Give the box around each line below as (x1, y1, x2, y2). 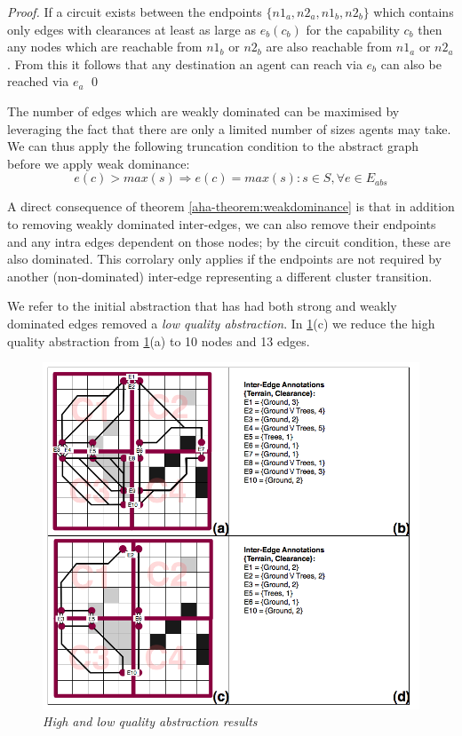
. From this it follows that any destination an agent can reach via (7, 54, 362, 73)
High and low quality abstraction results (43, 712, 258, 731)
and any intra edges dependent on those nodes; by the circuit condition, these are (7, 232, 450, 250)
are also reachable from (266, 37, 393, 56)
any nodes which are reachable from (7, 37, 203, 56)
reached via (7, 72, 69, 91)
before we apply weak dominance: (7, 154, 190, 172)
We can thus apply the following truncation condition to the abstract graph (7, 137, 419, 155)
